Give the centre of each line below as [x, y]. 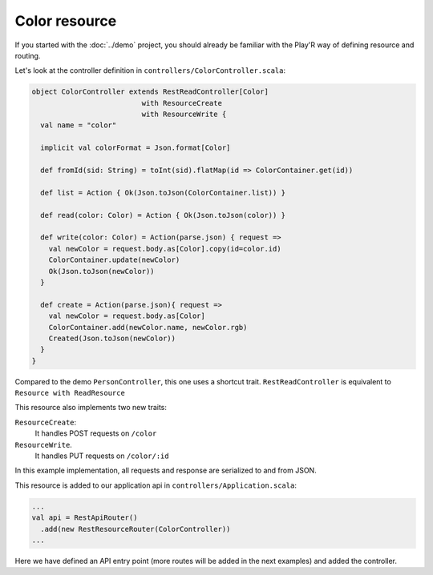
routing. [28, 55]
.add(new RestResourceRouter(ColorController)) [136, 529]
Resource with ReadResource [70, 393]
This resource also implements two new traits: [91, 408]
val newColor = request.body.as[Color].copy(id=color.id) [165, 249]
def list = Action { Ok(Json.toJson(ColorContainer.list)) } [163, 193]
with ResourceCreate [182, 103]
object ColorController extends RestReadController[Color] [150, 92]
